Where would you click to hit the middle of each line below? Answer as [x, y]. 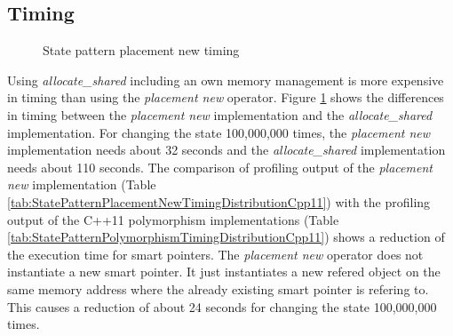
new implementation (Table [82, 184]
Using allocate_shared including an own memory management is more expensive [226, 80]
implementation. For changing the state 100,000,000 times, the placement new [219, 132]
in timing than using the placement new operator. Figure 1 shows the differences [226, 97]
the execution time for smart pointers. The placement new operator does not [215, 254]
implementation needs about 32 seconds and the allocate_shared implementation [226, 150]
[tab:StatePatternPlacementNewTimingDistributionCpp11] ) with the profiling [219, 201]
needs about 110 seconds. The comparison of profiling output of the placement [220, 167]
